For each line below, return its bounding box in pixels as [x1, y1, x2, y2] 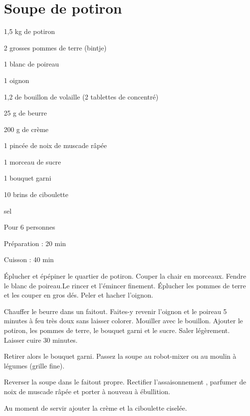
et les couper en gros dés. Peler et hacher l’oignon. [4, 290, 153, 300]
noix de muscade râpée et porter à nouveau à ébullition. [4, 386, 170, 396]
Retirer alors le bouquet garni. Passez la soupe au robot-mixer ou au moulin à [4, 351, 236, 361]
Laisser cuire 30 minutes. [4, 334, 78, 345]
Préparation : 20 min [4, 238, 66, 248]
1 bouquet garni [4, 173, 51, 183]
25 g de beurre [4, 108, 47, 118]
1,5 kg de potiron [4, 26, 55, 36]
